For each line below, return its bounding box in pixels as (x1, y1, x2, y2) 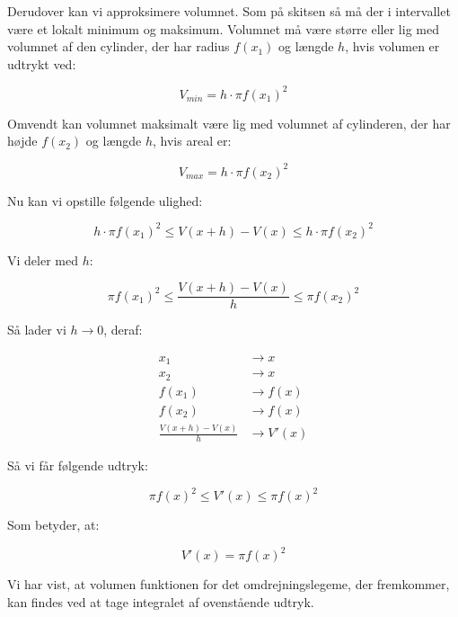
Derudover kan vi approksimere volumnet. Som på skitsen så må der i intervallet (7, 2, 451, 20)
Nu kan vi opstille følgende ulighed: (7, 191, 203, 210)
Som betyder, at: (7, 515, 100, 534)
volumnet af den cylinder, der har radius (7, 37, 230, 56)
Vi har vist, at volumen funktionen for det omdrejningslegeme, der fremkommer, (7, 575, 450, 594)
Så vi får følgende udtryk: (7, 456, 148, 475)
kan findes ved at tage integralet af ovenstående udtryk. (7, 592, 314, 611)
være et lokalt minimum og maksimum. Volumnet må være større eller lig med (7, 19, 439, 38)
